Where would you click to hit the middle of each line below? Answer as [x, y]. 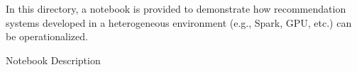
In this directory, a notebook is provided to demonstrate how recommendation [176, 8]
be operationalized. [47, 36]
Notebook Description [53, 60]
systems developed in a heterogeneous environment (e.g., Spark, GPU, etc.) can [179, 22]
